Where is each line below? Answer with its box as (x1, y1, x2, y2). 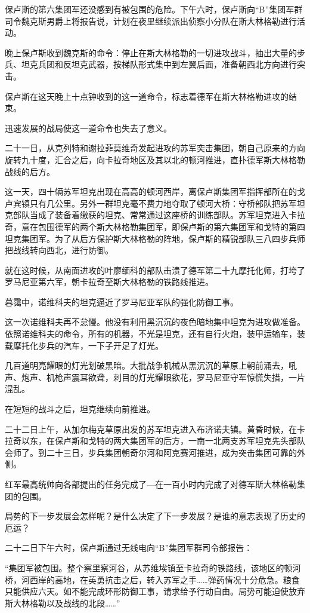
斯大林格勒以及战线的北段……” (5, 596, 120, 609)
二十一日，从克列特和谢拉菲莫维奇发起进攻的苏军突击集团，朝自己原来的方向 (5, 142, 305, 154)
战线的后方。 (5, 165, 55, 177)
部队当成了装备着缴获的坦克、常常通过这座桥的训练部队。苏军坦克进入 (13, 209, 289, 221)
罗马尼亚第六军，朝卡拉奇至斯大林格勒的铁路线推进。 (5, 275, 213, 288)
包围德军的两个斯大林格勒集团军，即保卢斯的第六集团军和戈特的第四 (38, 220, 305, 232)
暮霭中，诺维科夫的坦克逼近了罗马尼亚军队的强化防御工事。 (5, 295, 238, 308)
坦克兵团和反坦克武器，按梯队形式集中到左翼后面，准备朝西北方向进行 (21, 58, 297, 71)
